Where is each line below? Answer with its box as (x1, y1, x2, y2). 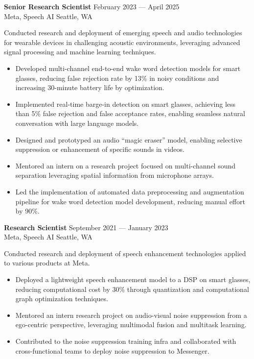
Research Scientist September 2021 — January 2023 (4, 222, 168, 232)
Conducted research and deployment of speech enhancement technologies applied (4, 248, 246, 258)
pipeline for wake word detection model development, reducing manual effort (15, 196, 245, 206)
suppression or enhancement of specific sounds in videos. (15, 144, 185, 154)
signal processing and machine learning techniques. (4, 47, 156, 57)
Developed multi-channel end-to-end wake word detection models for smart (15, 63, 241, 73)
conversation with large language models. (15, 118, 139, 128)
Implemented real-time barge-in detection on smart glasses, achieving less (15, 98, 236, 109)
